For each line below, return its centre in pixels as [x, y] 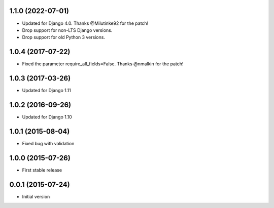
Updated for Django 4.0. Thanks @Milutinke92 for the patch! [85, 23]
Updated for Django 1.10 [47, 117]
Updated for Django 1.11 [46, 91]
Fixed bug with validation [48, 143]
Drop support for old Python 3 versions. [63, 37]
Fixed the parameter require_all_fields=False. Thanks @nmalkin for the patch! [103, 64]
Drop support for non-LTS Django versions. [67, 30]
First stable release [42, 170]
